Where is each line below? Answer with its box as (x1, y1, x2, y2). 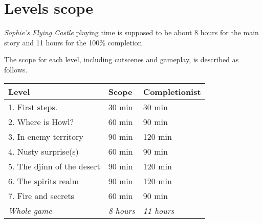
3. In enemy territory (8, 130, 83, 142)
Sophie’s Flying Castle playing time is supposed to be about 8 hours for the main (4, 27, 259, 38)
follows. (4, 64, 28, 75)
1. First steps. (8, 101, 58, 113)
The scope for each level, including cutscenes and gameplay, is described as (4, 54, 239, 65)
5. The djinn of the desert (8, 160, 100, 172)
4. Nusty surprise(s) (8, 145, 79, 157)
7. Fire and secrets (8, 189, 74, 202)
